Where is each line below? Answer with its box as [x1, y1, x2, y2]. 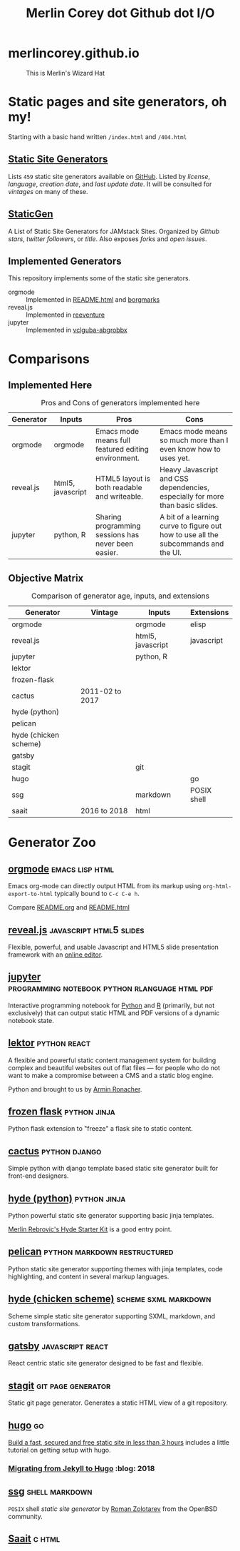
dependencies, [160, 483, 209, 493]
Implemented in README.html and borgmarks [26, 295, 160, 304]
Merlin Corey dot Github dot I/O [26, 5, 215, 21]
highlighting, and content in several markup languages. [8, 1272, 169, 1281]
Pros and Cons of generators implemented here [41, 398, 200, 408]
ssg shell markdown [8, 1485, 93, 1497]
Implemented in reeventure [26, 310, 105, 319]
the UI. [160, 548, 182, 558]
